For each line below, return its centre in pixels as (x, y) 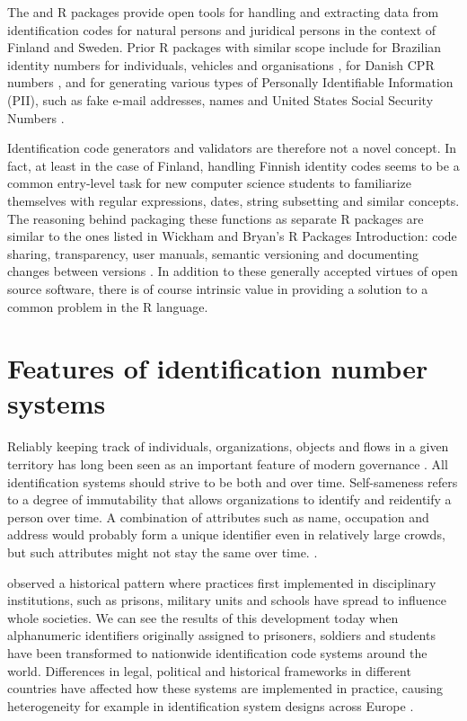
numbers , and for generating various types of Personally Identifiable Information (230, 82)
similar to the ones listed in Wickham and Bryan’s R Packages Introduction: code (232, 236)
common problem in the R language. (108, 306)
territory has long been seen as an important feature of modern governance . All (228, 464)
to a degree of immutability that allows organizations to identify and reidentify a (229, 499)
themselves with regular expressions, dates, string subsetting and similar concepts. (233, 200)
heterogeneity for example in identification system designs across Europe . (211, 705)
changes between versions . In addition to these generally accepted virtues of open (233, 271)
